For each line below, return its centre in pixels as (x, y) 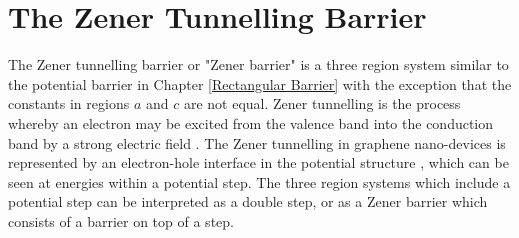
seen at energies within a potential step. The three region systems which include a (259, 181)
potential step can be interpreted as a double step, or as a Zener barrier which (248, 201)
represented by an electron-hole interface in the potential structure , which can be (258, 162)
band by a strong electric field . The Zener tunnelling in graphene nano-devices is (257, 142)
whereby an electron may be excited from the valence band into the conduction (251, 122)
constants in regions (69, 103)
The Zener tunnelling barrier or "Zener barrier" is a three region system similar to (258, 64)
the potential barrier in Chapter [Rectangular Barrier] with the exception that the (260, 83)
